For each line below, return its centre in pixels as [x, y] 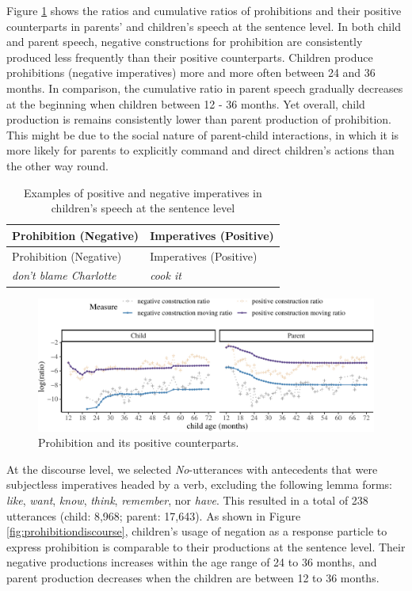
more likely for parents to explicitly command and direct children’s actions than [200, 150]
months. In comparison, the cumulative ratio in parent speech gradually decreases [205, 88]
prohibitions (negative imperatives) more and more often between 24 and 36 [191, 72]
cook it [166, 275]
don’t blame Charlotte [64, 275]
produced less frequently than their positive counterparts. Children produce [190, 57]
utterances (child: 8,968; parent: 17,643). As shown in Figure [154, 515]
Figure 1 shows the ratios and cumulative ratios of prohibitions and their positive [204, 10]
